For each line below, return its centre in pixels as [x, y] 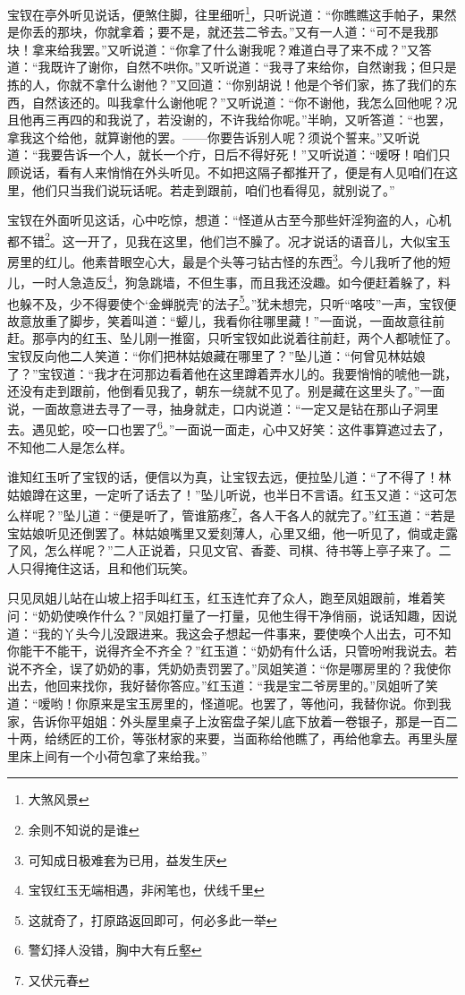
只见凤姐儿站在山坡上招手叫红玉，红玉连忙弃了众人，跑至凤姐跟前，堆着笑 [226, 598]
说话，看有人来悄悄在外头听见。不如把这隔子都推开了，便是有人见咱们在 [232, 172]
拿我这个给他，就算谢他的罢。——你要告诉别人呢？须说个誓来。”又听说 [214, 137]
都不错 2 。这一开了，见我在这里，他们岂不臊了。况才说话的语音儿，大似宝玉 [229, 239]
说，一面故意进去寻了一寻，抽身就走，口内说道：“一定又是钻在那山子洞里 [223, 408]
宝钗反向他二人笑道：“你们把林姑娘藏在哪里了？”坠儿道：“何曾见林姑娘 [216, 355]
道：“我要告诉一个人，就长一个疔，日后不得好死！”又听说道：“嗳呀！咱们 [223, 154]
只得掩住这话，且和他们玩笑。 [107, 567]
